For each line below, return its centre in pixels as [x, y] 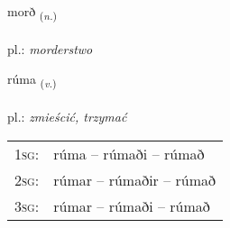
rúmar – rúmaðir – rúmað [135, 179]
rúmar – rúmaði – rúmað [132, 205]
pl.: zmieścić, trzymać [67, 117]
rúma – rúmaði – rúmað [129, 153]
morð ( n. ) [32, 12]
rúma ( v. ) [32, 80]
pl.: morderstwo [50, 48]
